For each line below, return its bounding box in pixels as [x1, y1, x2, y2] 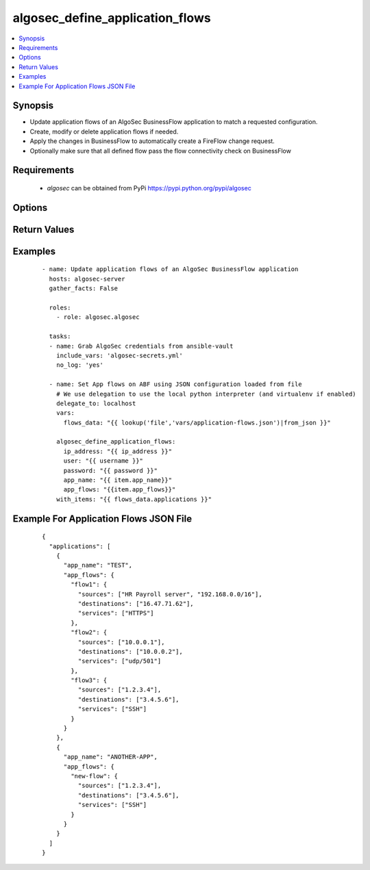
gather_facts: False [49, 285, 119, 292]
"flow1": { [71, 580, 108, 589]
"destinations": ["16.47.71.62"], [77, 600, 195, 607]
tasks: [49, 333, 71, 340]
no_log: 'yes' [56, 361, 104, 369]
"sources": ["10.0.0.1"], [77, 638, 165, 646]
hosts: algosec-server [49, 274, 125, 283]
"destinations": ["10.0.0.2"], [77, 648, 183, 655]
